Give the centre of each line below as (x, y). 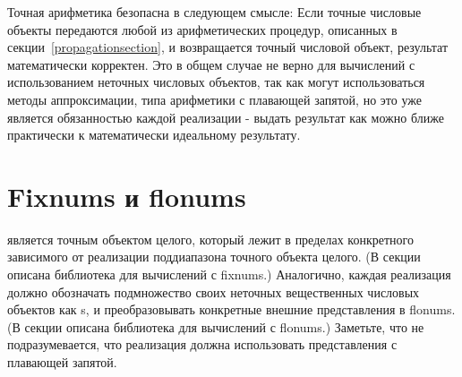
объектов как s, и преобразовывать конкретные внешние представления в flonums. (231, 309)
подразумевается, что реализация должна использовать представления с (202, 344)
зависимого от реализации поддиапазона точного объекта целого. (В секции (214, 257)
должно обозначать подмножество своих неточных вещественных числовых (214, 291)
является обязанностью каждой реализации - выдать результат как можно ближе (226, 117)
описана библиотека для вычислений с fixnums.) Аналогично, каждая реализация (229, 274)
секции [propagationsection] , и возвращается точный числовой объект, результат (228, 47)
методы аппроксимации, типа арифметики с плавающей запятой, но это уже (214, 99)
